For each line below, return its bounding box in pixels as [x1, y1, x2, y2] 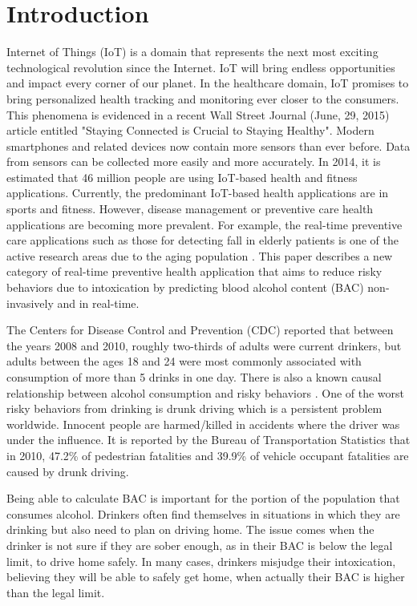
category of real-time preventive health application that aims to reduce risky [6, 263, 383, 280]
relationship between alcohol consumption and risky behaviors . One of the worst [6, 384, 405, 401]
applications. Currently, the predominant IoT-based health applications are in [6, 184, 389, 201]
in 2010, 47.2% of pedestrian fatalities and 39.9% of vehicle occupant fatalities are [6, 446, 409, 463]
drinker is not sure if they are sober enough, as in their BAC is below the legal [6, 536, 393, 553]
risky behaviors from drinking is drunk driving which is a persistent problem [6, 400, 383, 417]
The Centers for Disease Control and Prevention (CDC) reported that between [6, 321, 394, 338]
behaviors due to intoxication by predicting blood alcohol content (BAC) [6, 279, 364, 296]
